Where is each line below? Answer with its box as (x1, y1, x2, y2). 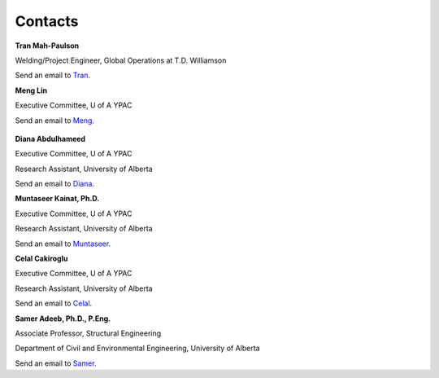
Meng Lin (15, 86, 48, 95)
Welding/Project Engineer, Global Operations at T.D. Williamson (15, 55, 227, 65)
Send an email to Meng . (15, 115, 95, 125)
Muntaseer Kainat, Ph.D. (15, 194, 100, 204)
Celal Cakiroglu (15, 253, 68, 264)
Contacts (15, 12, 79, 30)
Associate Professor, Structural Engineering (15, 328, 162, 338)
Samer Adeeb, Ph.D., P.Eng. (15, 314, 111, 323)
